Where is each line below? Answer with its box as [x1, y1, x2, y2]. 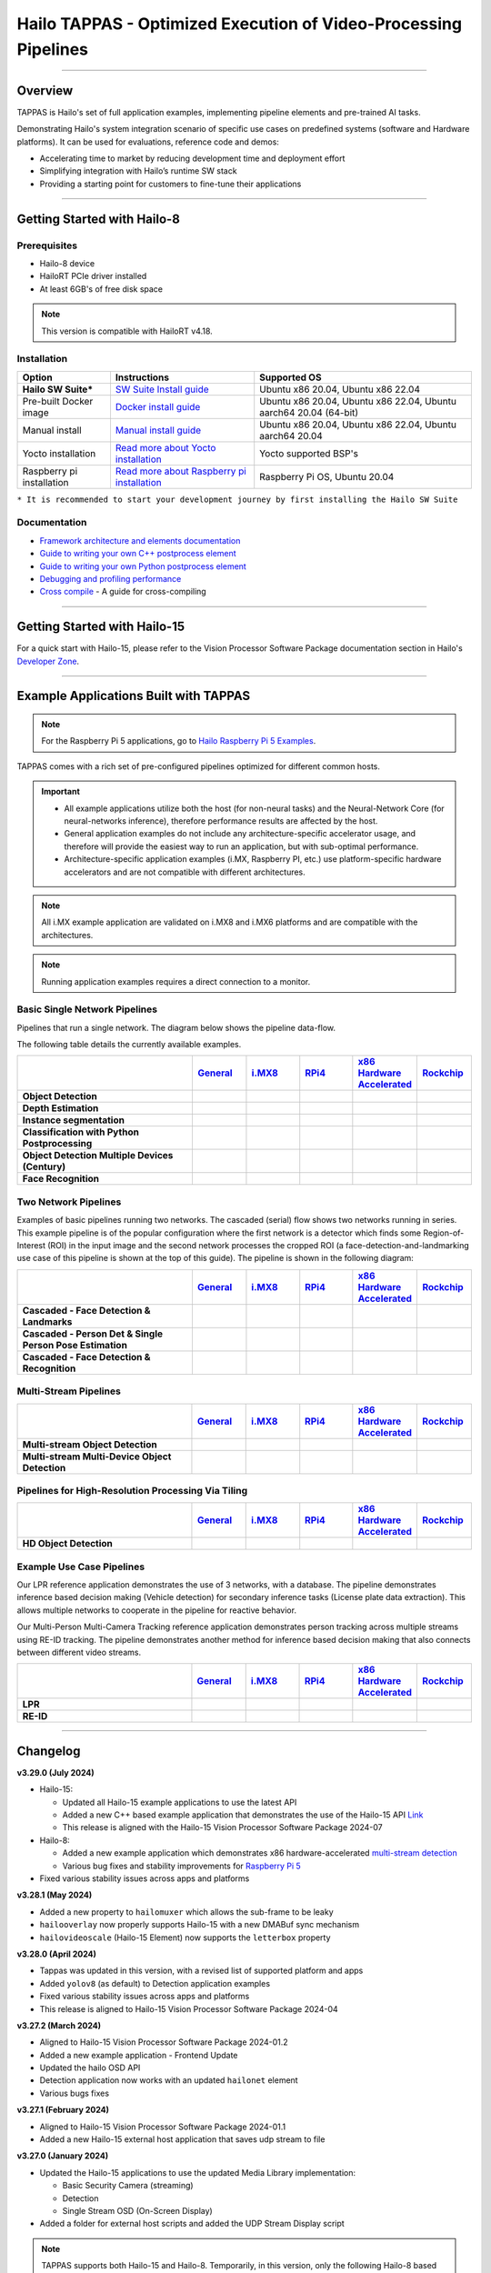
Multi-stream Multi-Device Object [22, 1450, 172, 1463]
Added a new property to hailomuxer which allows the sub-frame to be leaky [39, 1906, 334, 1918]
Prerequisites [16, 239, 77, 252]
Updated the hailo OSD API [39, 2062, 141, 2073]
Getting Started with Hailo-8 [16, 211, 181, 226]
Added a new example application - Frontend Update [39, 2049, 238, 2060]
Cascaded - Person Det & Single [22, 1327, 164, 1340]
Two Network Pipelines [16, 1196, 122, 1208]
